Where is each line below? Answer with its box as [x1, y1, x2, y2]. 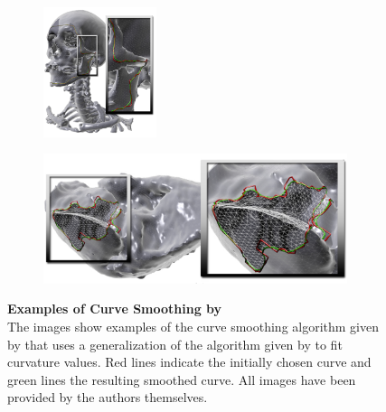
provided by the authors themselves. [7, 388, 208, 407]
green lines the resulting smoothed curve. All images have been [7, 370, 356, 389]
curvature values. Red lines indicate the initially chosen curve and [7, 352, 372, 371]
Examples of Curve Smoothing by [7, 299, 222, 318]
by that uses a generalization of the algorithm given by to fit [7, 334, 343, 353]
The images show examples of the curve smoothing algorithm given [7, 317, 380, 335]
